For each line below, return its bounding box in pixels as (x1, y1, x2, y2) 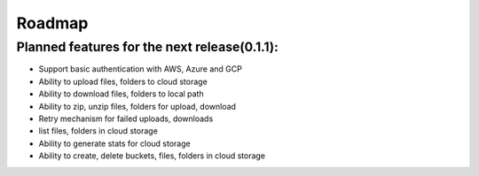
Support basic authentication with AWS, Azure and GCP (38, 64, 243, 74)
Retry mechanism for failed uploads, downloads (38, 113, 214, 124)
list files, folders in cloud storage (38, 126, 159, 136)
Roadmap (16, 13, 89, 33)
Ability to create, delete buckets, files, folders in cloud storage (38, 150, 266, 161)
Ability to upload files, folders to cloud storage (38, 76, 208, 87)
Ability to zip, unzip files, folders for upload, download (38, 101, 237, 111)
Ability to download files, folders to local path (38, 88, 204, 99)
